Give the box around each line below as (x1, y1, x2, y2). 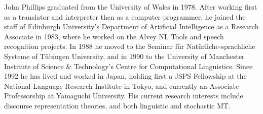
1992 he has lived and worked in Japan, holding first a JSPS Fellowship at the (4, 71, 247, 81)
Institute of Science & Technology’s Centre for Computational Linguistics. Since (4, 61, 253, 71)
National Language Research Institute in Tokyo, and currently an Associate (4, 80, 239, 91)
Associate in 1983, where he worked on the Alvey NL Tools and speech (4, 31, 224, 41)
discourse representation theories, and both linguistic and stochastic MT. (4, 100, 231, 110)
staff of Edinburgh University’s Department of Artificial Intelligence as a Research (4, 21, 259, 32)
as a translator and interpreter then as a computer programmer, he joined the (4, 11, 246, 22)
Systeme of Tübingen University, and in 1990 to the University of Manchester (4, 50, 245, 61)
